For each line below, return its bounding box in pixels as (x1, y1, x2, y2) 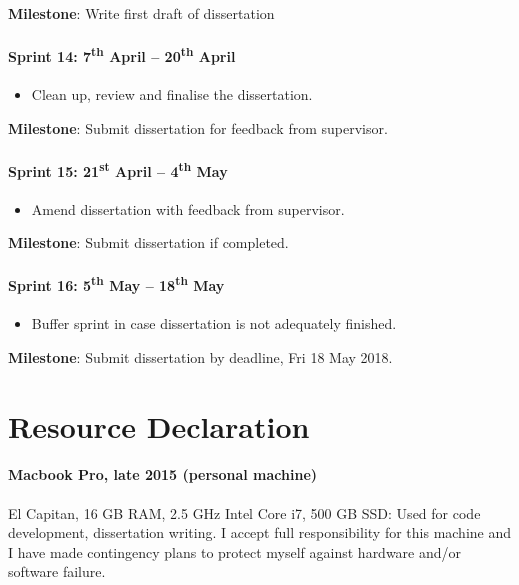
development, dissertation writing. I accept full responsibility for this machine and (8, 522, 512, 543)
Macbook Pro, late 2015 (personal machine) (8, 464, 318, 485)
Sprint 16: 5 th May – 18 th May (8, 272, 225, 296)
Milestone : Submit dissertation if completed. (8, 232, 289, 253)
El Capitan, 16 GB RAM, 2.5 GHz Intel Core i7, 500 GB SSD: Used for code (8, 502, 481, 523)
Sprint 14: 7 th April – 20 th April (8, 43, 236, 66)
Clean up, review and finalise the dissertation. (31, 84, 313, 105)
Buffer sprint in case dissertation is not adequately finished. (31, 313, 397, 334)
